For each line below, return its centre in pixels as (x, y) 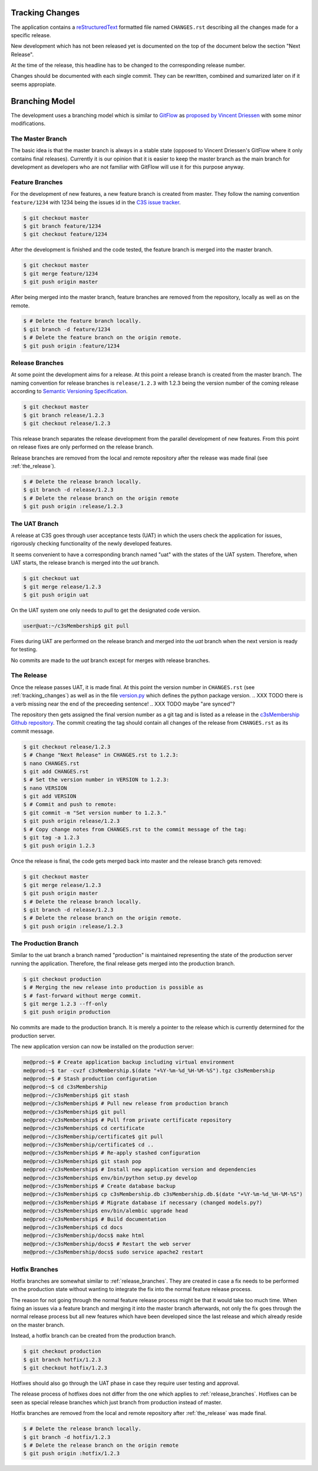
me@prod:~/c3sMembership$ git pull (74, 1112)
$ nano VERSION (45, 788)
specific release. (31, 35)
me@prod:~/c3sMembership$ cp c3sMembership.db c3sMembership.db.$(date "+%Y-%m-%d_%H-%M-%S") (163, 1194)
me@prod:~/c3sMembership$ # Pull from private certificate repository (127, 1120)
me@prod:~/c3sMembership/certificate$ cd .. (89, 1145)
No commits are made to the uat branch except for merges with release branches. (110, 660)
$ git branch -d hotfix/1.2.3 (67, 1437)
